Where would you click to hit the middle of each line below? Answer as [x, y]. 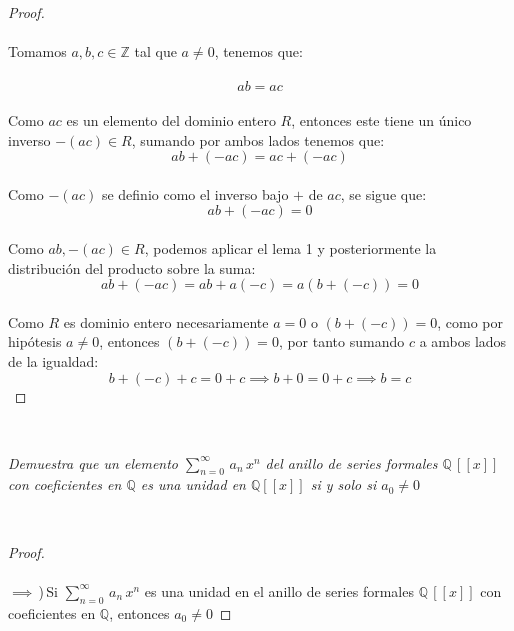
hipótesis [35, 341]
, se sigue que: [383, 193]
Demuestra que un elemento [93, 462]
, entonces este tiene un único [381, 119]
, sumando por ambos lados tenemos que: [258, 139]
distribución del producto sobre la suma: [132, 267]
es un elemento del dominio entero [171, 119]
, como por [470, 321]
